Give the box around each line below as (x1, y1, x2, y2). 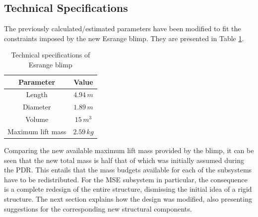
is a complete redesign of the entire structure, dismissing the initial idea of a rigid (4, 184, 252, 194)
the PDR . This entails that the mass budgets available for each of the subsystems (4, 164, 252, 175)
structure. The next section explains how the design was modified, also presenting (4, 194, 252, 204)
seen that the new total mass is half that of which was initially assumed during (4, 155, 244, 165)
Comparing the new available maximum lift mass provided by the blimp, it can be (4, 145, 254, 156)
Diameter (22, 102, 51, 112)
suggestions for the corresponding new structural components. (4, 203, 192, 214)
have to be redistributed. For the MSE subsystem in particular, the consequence (4, 174, 248, 184)
